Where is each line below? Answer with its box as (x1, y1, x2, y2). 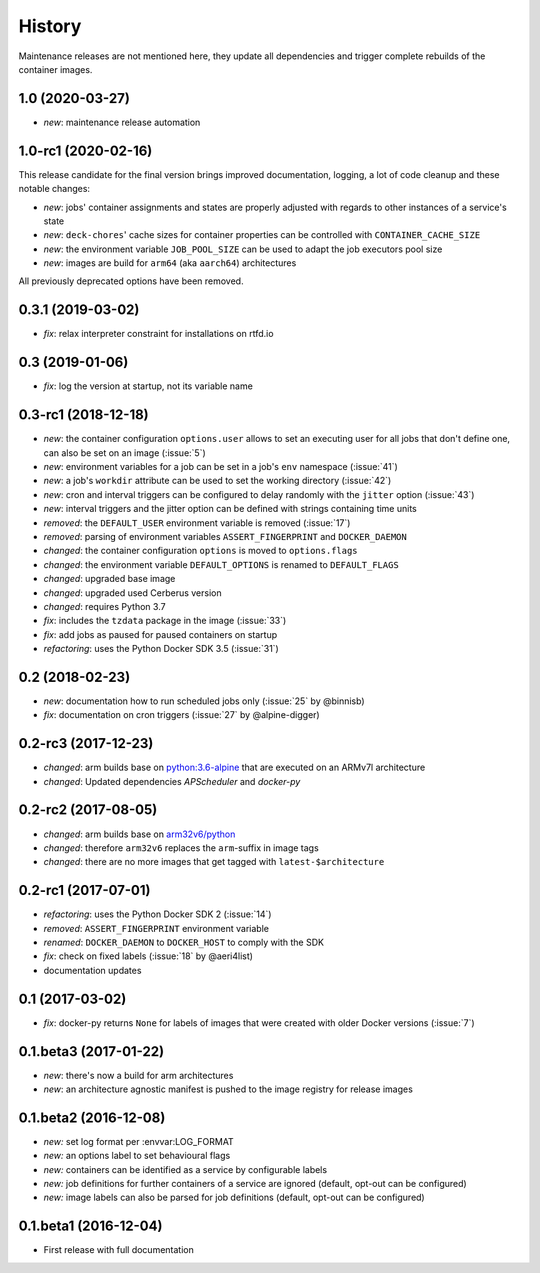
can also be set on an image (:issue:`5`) (43, 446, 207, 459)
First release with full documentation (43, 1244, 194, 1256)
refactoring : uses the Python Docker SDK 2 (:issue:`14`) (43, 908, 272, 920)
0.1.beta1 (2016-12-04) (18, 1218, 163, 1235)
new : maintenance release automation (43, 116, 201, 128)
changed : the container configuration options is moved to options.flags (43, 545, 359, 557)
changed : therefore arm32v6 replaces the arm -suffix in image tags (43, 841, 319, 854)
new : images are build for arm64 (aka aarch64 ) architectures (43, 257, 297, 269)
